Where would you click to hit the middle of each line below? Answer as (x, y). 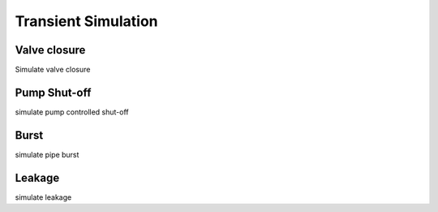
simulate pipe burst (47, 154)
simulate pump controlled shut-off (72, 112)
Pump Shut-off (53, 92)
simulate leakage (43, 197)
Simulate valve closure (53, 70)
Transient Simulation (86, 21)
